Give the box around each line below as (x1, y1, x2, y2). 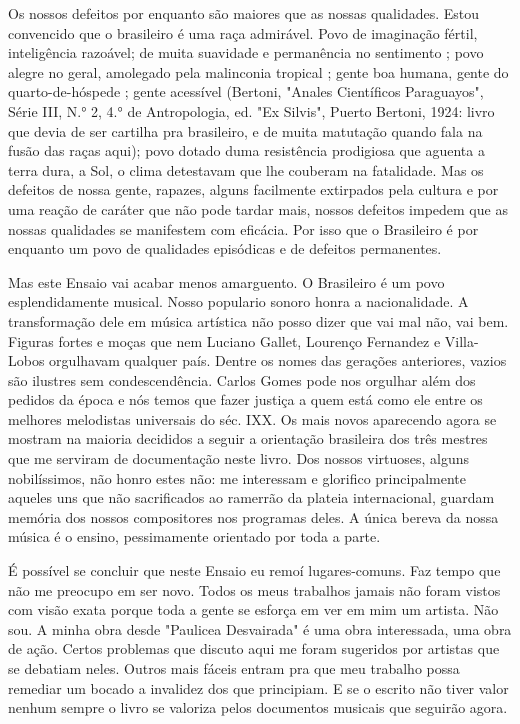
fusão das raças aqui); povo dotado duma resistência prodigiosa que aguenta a (8, 140, 485, 161)
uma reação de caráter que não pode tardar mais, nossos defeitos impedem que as (8, 198, 508, 219)
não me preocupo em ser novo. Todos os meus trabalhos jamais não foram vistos (8, 579, 501, 600)
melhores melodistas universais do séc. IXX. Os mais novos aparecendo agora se (8, 408, 497, 429)
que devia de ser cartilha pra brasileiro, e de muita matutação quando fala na (8, 120, 483, 141)
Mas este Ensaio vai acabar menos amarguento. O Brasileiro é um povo (8, 271, 445, 292)
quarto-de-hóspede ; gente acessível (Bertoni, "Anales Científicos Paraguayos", (8, 81, 484, 102)
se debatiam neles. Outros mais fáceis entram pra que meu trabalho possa (8, 658, 460, 678)
